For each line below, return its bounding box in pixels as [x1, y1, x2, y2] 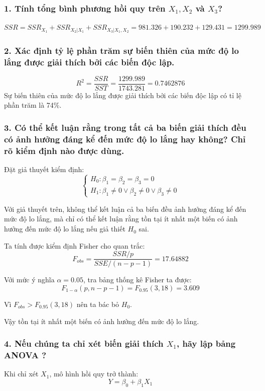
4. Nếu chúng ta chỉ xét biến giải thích [4, 337, 164, 350]
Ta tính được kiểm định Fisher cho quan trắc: [4, 240, 145, 251]
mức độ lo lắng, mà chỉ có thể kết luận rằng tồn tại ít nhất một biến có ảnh [4, 213, 238, 224]
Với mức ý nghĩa [4, 274, 55, 285]
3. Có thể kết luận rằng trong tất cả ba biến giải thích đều [4, 121, 246, 133]
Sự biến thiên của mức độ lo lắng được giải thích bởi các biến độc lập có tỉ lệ [4, 90, 241, 100]
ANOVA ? [4, 348, 47, 361]
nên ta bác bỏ [76, 298, 119, 309]
